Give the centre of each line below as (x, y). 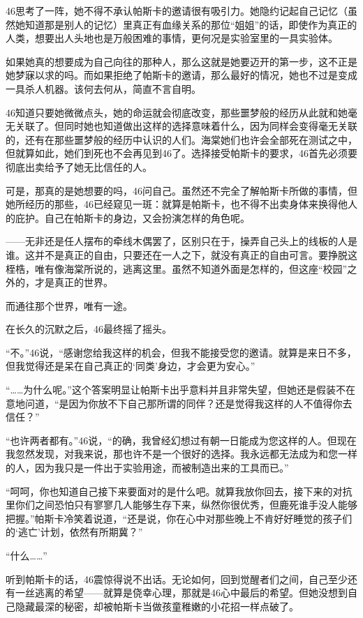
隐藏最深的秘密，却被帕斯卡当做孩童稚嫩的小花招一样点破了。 (157, 606)
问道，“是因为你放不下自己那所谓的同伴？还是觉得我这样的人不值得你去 (188, 403)
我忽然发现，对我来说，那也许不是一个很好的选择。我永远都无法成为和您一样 (181, 454)
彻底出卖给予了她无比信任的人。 (79, 166)
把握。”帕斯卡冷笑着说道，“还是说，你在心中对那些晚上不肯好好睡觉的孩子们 (179, 518)
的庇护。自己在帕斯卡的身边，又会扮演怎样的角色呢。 (128, 217)
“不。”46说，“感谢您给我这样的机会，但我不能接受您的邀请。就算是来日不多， (181, 352)
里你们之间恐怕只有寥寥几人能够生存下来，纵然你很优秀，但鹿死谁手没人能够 (181, 505)
